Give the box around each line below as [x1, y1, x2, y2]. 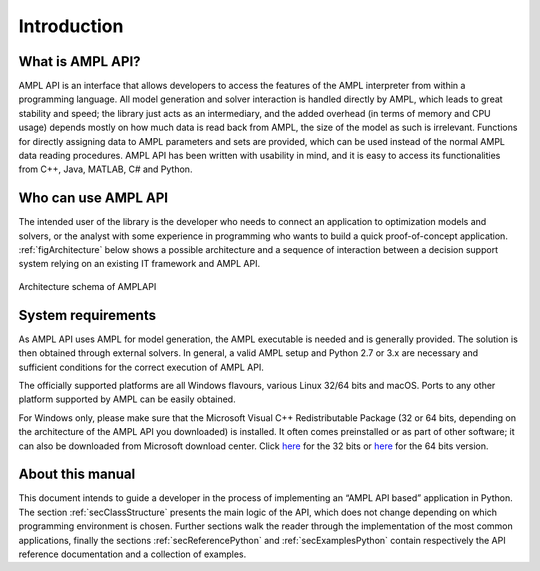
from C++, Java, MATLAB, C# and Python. [18, 163, 193, 175]
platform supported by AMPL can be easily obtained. [18, 393, 236, 405]
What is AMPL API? [18, 53, 141, 70]
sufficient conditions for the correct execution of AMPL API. [18, 361, 264, 373]
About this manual [18, 466, 136, 483]
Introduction [18, 15, 124, 37]
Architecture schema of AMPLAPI [18, 280, 157, 292]
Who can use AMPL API [18, 190, 169, 207]
